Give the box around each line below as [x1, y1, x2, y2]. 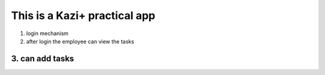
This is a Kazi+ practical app [11, 9, 156, 22]
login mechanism [26, 30, 69, 37]
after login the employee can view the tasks [26, 37, 135, 45]
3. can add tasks [11, 54, 75, 64]
